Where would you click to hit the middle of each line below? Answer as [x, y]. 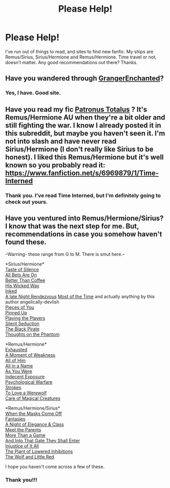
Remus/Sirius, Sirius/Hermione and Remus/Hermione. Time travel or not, [81, 57]
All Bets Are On [21, 275]
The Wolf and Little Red [30, 457]
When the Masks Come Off [33, 414]
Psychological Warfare [29, 382]
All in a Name [19, 366]
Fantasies [15, 419]
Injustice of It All [22, 446]
